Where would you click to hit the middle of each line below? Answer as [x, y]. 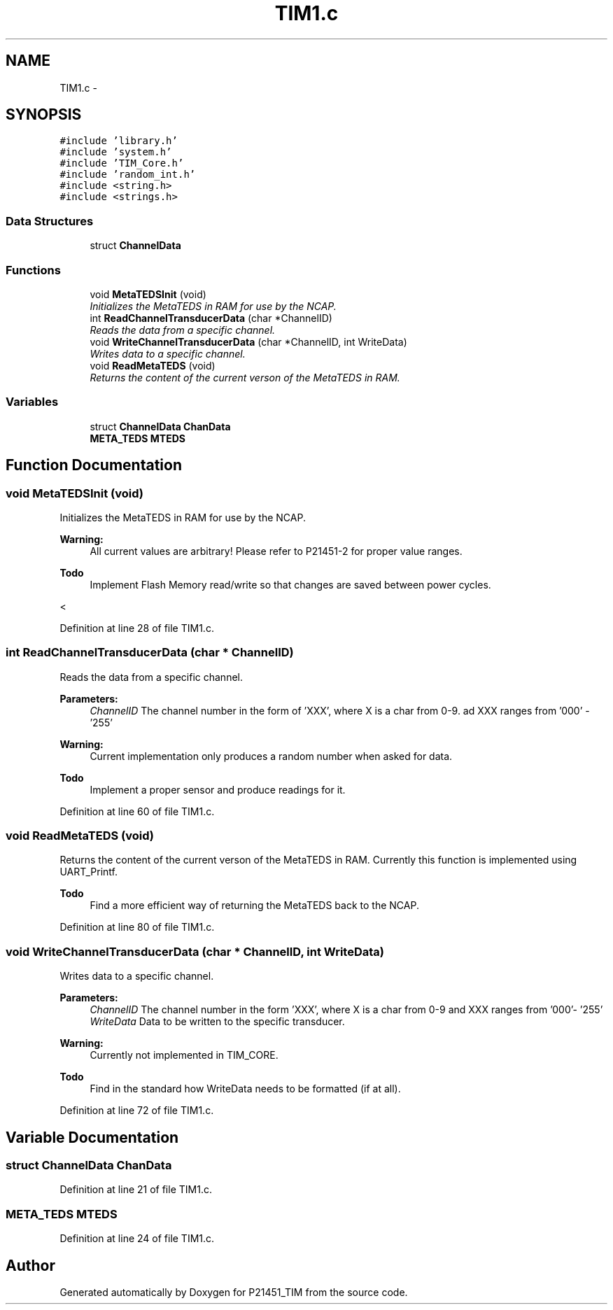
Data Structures [50, 221]
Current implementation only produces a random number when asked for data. [271, 756]
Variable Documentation [92, 1137]
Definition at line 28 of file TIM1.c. [137, 628]
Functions [33, 270]
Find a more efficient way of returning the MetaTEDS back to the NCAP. [254, 906]
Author [30, 1265]
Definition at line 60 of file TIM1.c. [137, 811]
